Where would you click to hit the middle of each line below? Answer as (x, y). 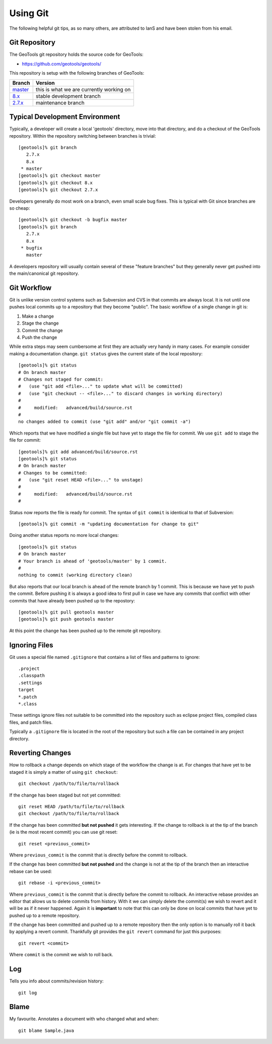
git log (28, 993)
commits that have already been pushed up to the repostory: (72, 600)
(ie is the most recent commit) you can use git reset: (63, 832)
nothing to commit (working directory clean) (76, 575)
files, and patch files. (31, 722)
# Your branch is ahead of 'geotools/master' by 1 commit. (93, 561)
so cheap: (20, 208)
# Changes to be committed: (53, 473)
